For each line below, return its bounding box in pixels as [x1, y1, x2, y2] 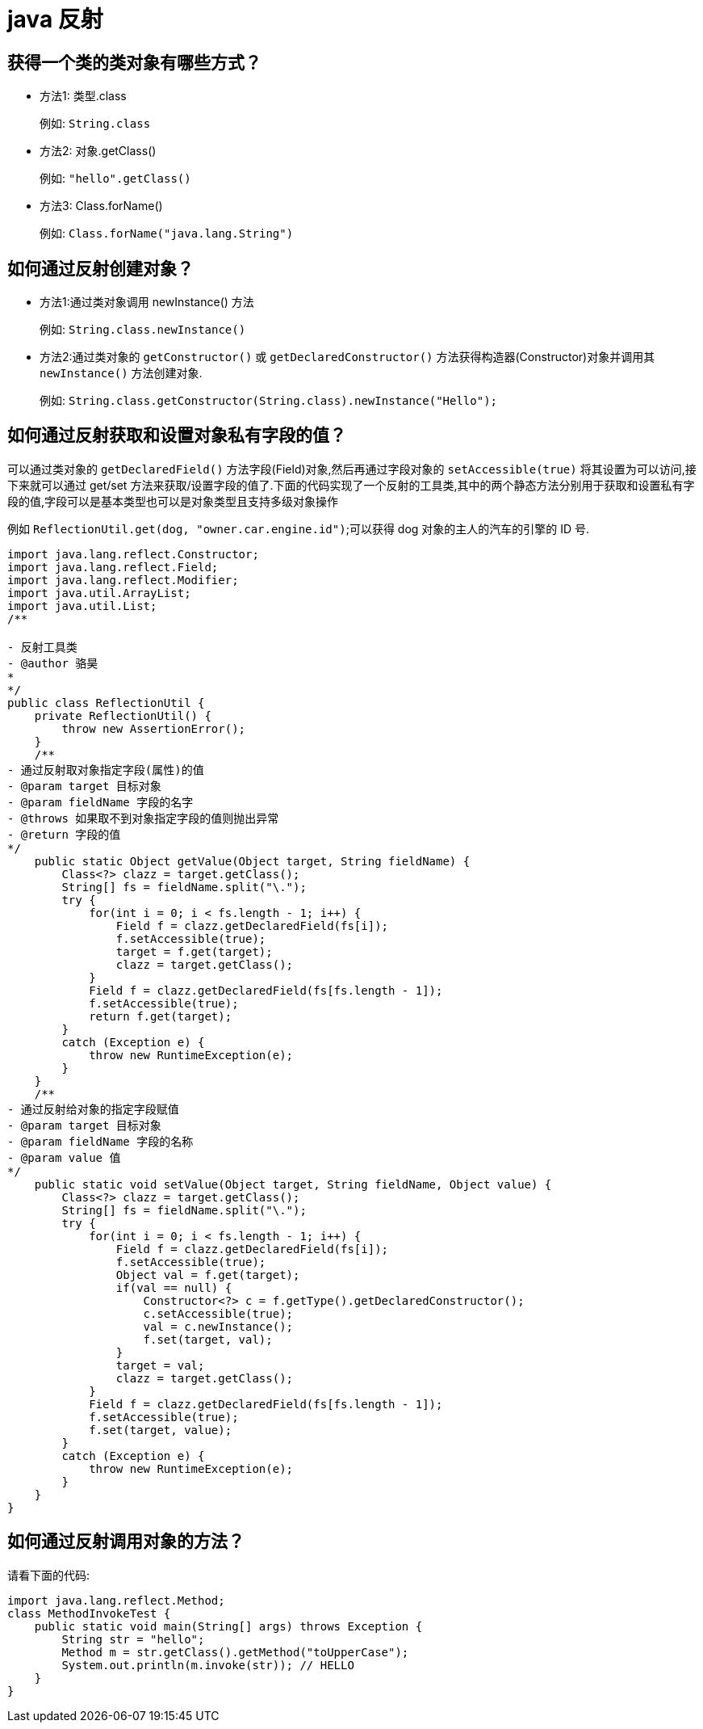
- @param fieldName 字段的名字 [7, 795, 194, 809]
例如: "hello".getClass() [40, 171, 191, 186]
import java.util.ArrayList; [7, 586, 191, 599]
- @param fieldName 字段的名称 [7, 1134, 194, 1148]
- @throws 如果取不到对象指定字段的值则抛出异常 [7, 811, 279, 825]
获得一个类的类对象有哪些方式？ [7, 52, 262, 73]
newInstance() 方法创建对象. [40, 366, 203, 381]
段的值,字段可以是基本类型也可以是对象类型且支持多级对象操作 [7, 494, 339, 508]
